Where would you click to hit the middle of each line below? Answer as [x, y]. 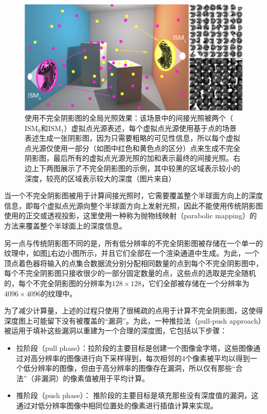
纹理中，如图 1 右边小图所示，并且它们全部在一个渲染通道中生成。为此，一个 [132, 253]
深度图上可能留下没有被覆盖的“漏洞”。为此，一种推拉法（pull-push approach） [135, 320]
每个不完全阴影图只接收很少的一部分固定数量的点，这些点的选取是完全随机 [130, 273]
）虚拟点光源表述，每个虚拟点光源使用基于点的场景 [150, 128]
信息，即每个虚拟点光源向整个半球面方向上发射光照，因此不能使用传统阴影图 [133, 205]
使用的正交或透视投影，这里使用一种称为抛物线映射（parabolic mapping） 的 [131, 215]
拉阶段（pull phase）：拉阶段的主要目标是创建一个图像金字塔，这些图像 [135, 347]
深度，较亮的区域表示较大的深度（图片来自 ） [100, 178]
